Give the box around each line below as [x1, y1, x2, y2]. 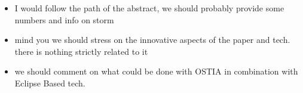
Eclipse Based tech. [14, 76, 85, 89]
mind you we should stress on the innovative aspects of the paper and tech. [14, 33, 290, 46]
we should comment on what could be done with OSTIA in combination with [14, 65, 298, 77]
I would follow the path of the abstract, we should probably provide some [14, 2, 284, 14]
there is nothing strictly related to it [14, 45, 148, 57]
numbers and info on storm [14, 13, 114, 26]
